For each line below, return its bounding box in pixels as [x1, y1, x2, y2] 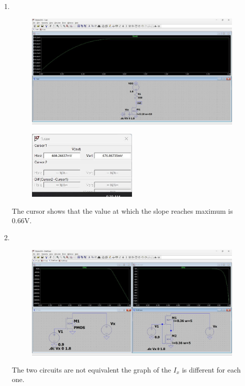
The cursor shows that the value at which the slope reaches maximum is [11, 205, 233, 216]
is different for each [181, 364, 241, 375]
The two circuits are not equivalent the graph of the [11, 364, 171, 375]
